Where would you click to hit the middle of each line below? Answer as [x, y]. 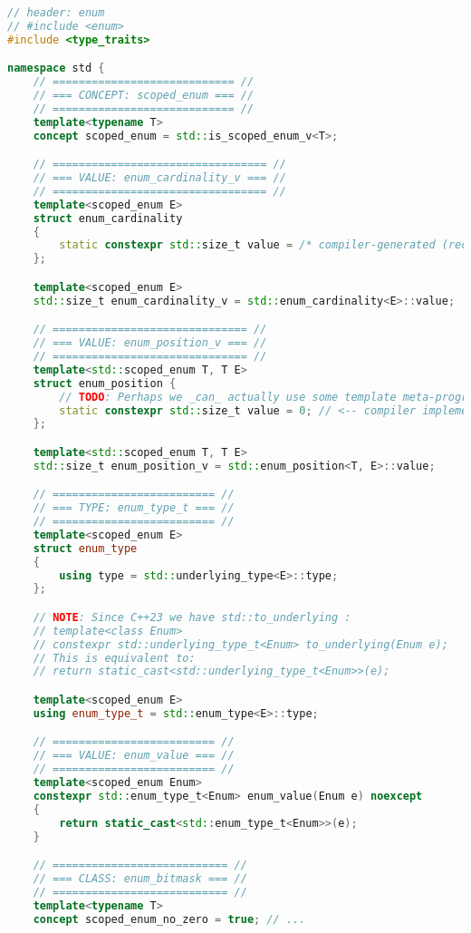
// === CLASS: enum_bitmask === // [140, 878]
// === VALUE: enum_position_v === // [150, 343]
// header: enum [56, 13]
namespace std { [56, 68]
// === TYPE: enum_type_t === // [134, 508]
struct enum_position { [105, 383]
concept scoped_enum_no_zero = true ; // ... [169, 919]
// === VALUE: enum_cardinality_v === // [159, 178]
